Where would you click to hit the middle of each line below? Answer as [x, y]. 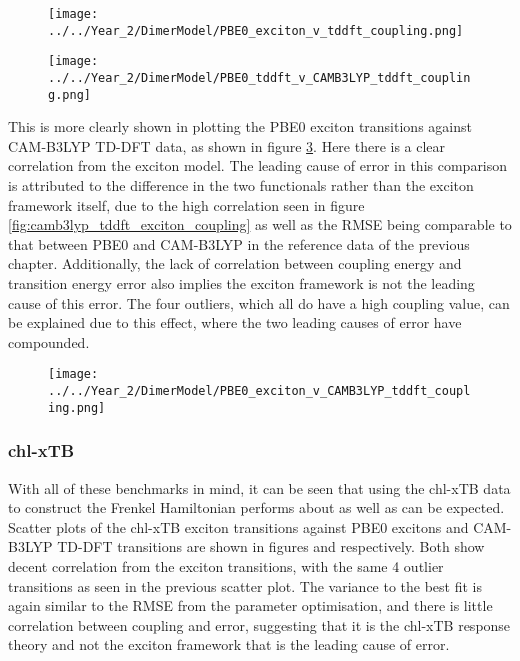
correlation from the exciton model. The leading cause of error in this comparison [258, 165]
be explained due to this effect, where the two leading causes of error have [235, 322]
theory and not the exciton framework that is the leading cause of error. [229, 644]
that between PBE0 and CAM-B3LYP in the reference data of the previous [239, 243]
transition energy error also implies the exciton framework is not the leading [241, 283]
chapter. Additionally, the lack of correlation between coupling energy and [235, 263]
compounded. [49, 341]
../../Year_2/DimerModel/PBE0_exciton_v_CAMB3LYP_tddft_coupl [259, 391]
